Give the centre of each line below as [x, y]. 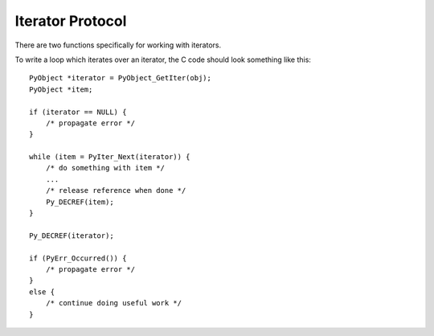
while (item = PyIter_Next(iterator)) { [110, 157]
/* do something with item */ [105, 168]
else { [42, 292]
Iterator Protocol [71, 21]
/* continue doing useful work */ [114, 303]
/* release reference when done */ [116, 191]
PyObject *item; [61, 89]
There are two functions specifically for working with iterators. [118, 45]
